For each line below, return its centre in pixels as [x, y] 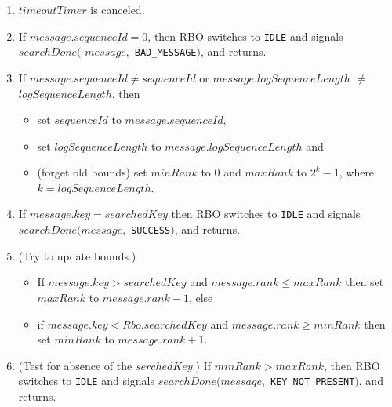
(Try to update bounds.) [77, 255]
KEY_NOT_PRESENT [312, 382]
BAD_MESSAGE [165, 53]
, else [201, 297]
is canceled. [118, 9]
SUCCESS [151, 231]
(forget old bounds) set [92, 172]
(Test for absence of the [75, 365]
